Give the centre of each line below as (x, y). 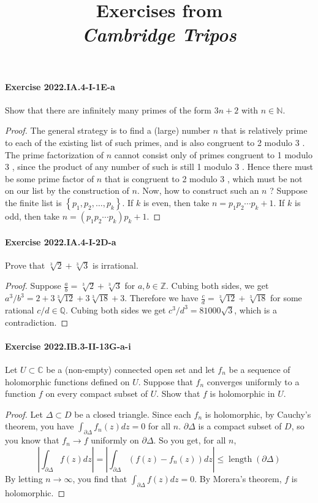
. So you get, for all (190, 440)
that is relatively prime (264, 130)
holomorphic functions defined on (67, 381)
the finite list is (33, 202)
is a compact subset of (240, 426)
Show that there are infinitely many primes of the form (108, 109)
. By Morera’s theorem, (238, 478)
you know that (32, 440)
